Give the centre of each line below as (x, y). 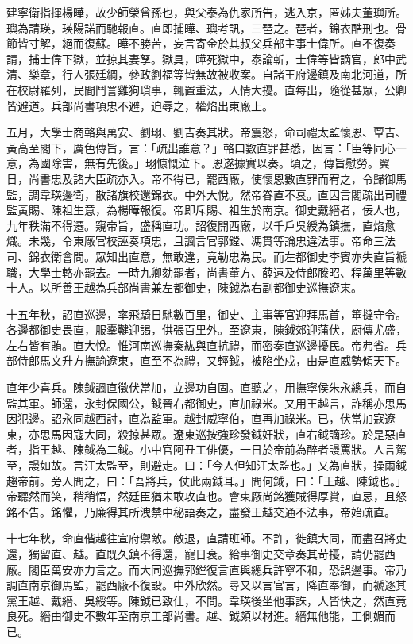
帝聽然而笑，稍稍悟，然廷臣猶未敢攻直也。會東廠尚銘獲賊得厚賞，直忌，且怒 (206, 496)
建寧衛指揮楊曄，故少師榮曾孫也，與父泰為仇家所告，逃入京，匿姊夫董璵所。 (206, 12)
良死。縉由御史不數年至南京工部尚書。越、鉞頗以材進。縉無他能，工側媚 (195, 616)
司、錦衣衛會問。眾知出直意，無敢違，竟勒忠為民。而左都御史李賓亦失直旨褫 (206, 256)
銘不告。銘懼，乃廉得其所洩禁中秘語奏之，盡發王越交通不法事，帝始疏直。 (201, 511)
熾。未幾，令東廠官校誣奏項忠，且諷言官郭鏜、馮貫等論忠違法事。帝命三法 (201, 241)
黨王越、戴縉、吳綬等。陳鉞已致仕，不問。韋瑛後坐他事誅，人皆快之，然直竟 (206, 600)
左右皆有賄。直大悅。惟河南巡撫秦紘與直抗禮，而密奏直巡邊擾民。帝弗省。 (201, 345)
